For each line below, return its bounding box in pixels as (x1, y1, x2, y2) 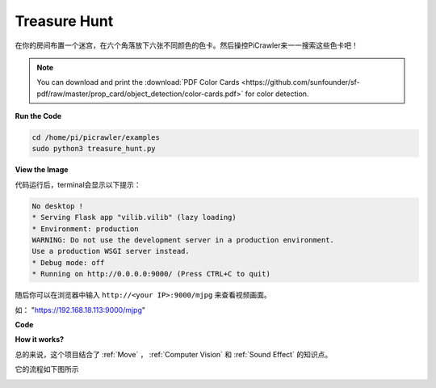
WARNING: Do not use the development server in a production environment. (31, 235, 335, 245)
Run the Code (15, 112, 62, 121)
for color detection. (245, 89, 309, 99)
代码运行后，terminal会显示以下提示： (15, 179, 141, 189)
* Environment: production (31, 224, 139, 234)
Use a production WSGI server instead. (31, 247, 190, 256)
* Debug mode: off (31, 258, 105, 267)
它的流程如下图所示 (15, 365, 79, 374)
